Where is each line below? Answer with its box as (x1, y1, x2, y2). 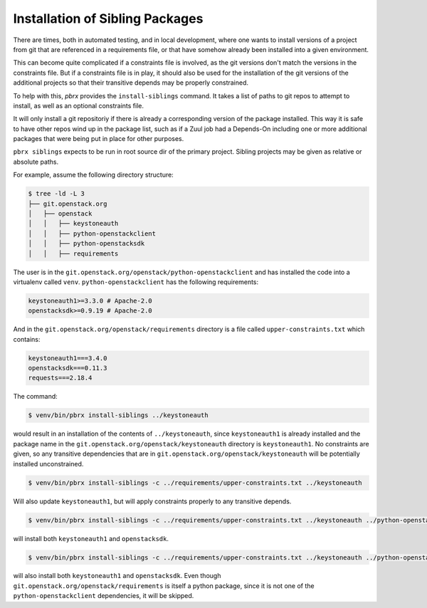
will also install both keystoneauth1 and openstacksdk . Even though (13, 572, 221, 580)
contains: (13, 335, 41, 343)
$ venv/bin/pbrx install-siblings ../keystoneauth (28, 412, 209, 419)
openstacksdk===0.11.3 (28, 364, 107, 372)
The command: (13, 392, 58, 401)
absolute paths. (13, 157, 59, 166)
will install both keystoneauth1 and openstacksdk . (13, 534, 169, 543)
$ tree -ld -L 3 (28, 189, 85, 198)
